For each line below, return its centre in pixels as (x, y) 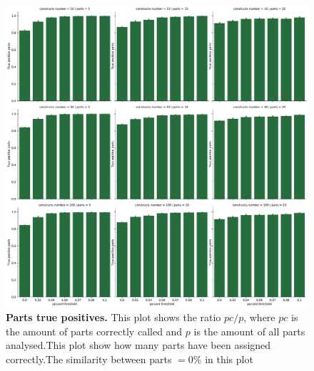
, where (259, 317)
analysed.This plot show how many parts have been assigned (138, 345)
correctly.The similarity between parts (89, 359)
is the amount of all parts (249, 331)
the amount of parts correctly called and (94, 331)
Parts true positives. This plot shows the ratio (113, 317)
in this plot (229, 359)
